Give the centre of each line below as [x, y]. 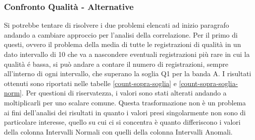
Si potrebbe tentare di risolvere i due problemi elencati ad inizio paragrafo [117, 25]
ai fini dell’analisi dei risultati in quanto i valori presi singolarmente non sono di [125, 112]
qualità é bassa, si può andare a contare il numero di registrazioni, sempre [116, 64]
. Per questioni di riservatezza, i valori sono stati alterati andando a [124, 93]
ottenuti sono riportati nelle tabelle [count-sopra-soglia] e [90, 83]
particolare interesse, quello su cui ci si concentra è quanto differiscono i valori [122, 122]
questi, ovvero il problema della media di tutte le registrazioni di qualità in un [123, 44]
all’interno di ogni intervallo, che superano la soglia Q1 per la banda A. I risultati [128, 73]
